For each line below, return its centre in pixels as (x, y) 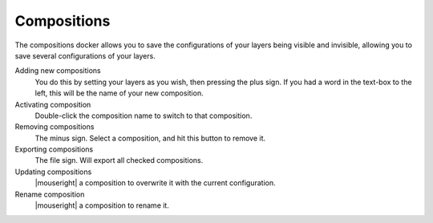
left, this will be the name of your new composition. (119, 93)
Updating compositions (53, 172)
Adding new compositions (58, 71)
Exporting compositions (54, 149)
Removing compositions (55, 127)
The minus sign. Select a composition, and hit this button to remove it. (150, 138)
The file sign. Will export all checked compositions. (119, 160)
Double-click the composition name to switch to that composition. (144, 116)
